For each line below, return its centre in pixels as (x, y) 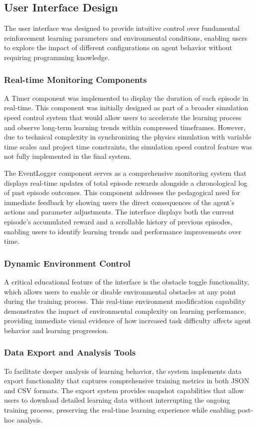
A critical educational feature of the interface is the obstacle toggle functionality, (127, 281)
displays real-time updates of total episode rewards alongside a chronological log (126, 182)
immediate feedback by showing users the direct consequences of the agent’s (119, 202)
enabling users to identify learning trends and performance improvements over (123, 231)
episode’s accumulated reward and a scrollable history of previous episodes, (118, 221)
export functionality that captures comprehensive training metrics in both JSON (127, 381)
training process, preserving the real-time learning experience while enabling (120, 410)
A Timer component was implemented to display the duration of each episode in (126, 98)
